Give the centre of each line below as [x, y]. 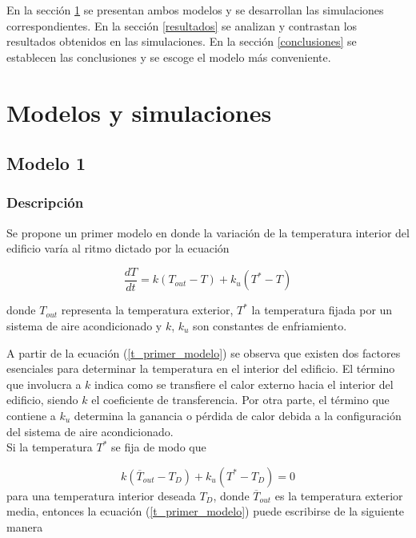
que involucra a [44, 384]
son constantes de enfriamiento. [270, 326]
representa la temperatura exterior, [147, 310]
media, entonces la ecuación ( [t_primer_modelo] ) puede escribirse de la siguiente [206, 511]
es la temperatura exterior [339, 495]
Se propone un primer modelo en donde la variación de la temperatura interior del [208, 232]
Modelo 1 [46, 163]
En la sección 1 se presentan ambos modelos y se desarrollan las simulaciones [195, 10]
